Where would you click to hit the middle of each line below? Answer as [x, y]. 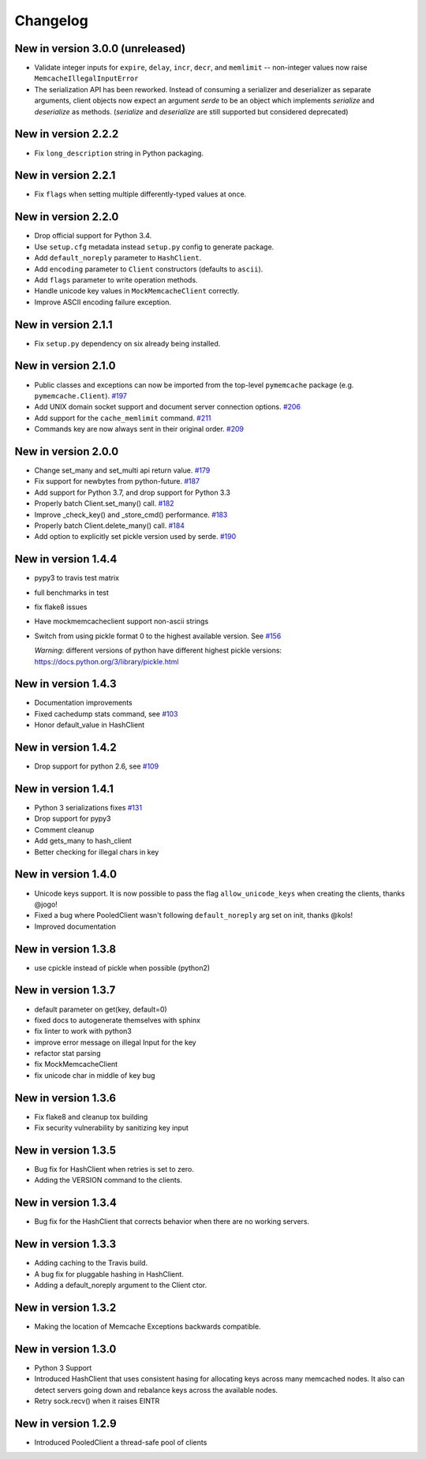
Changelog [51, 21]
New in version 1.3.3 [65, 1244]
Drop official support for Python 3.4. [93, 236]
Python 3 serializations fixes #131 [88, 808]
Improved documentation [75, 926]
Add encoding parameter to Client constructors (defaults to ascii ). [149, 269]
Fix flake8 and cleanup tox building [91, 1117]
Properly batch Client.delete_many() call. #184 [110, 526]
